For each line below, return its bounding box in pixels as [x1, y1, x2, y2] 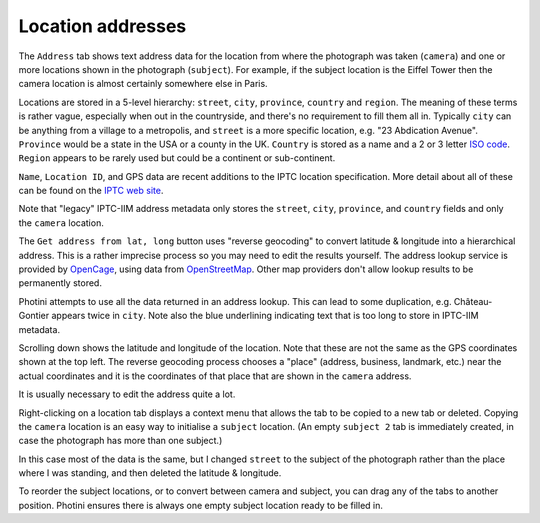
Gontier [18, 310, 50, 322]
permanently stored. [18, 277, 102, 289]
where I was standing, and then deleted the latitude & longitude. [18, 467, 282, 479]
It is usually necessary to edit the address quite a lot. [18, 388, 236, 400]
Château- [453, 295, 493, 307]
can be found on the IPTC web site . [18, 185, 164, 197]
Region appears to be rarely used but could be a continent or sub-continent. [18, 152, 336, 164]
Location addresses [18, 15, 187, 37]
